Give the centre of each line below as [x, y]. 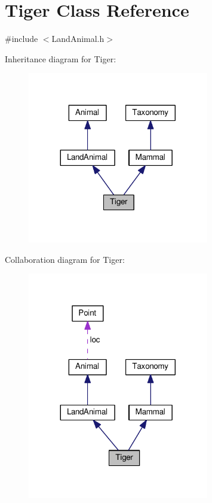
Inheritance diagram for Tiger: [61, 58]
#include [21, 39]
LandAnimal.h [78, 39]
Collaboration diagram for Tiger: [65, 259]
